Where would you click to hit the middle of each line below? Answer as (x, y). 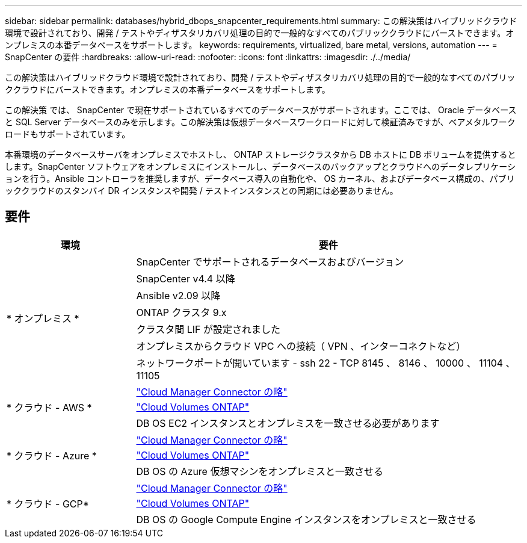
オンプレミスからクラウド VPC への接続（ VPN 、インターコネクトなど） (301, 346)
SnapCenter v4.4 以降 (186, 278)
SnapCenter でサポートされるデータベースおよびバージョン (270, 262)
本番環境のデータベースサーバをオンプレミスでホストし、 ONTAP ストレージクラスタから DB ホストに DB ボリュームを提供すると (260, 154)
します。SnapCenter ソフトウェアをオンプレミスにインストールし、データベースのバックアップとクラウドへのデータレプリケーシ (260, 166)
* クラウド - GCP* (48, 504)
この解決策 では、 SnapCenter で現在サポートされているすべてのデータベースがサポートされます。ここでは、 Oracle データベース (261, 110)
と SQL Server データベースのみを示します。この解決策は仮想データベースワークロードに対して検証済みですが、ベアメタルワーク (260, 122)
